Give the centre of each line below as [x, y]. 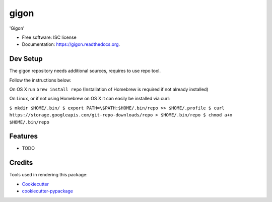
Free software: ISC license [49, 37]
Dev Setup [26, 59]
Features [23, 136]
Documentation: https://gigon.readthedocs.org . [71, 44]
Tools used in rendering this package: [48, 175]
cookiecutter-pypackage [47, 191]
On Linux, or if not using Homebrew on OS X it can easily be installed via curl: [90, 99]
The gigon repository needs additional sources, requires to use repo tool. [85, 71]
